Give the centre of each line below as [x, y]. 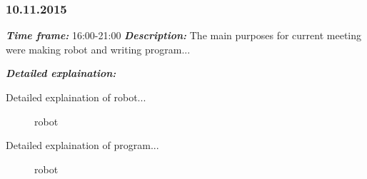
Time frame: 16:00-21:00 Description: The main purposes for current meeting [184, 35]
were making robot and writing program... [98, 49]
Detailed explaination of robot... [76, 97]
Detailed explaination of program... [82, 145]
